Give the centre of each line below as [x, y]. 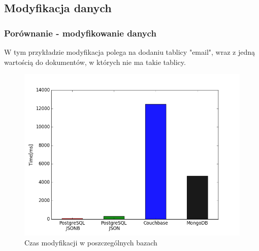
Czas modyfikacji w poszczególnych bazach [91, 242]
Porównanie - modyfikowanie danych [80, 33]
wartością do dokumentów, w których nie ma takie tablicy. [95, 62]
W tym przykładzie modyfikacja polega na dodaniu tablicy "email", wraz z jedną [130, 52]
